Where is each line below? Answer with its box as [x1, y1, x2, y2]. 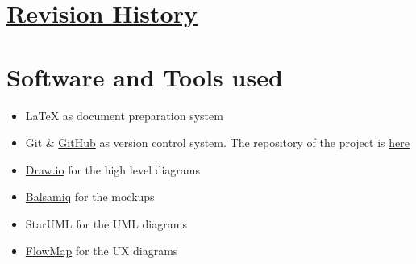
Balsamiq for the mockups [25, 188, 155, 205]
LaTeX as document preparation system [25, 107, 223, 124]
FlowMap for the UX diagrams [25, 242, 178, 259]
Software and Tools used [6, 60, 283, 93]
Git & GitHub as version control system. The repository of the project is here [25, 134, 410, 151]
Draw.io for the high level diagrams [25, 161, 201, 178]
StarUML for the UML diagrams [25, 215, 187, 232]
